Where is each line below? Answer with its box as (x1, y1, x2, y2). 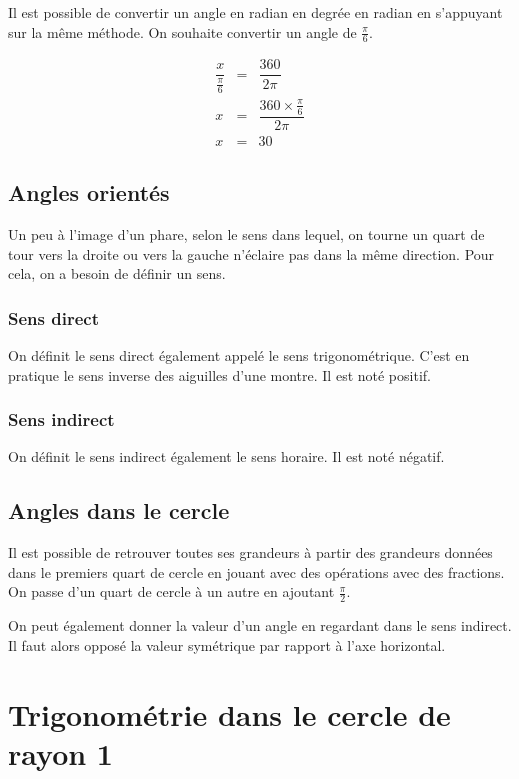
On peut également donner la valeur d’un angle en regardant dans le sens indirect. (8, 615, 512, 636)
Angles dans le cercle (8, 495, 230, 526)
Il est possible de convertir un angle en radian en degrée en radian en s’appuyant (8, 2, 503, 22)
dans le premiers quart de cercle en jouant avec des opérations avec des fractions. (8, 561, 505, 582)
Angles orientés (8, 177, 170, 208)
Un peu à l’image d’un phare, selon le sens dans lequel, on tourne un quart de (8, 223, 485, 244)
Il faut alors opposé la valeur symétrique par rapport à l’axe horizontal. (8, 634, 446, 655)
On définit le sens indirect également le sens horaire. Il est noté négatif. (8, 446, 445, 467)
